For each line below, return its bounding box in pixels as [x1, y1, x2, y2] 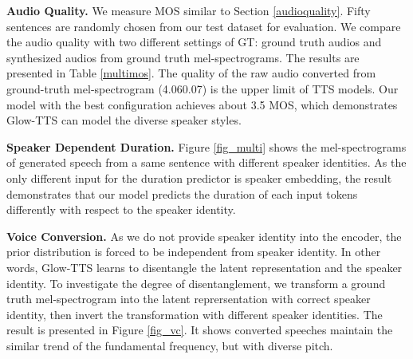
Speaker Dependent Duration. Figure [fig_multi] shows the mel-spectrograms [6, 138, 407, 155]
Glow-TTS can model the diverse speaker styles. [6, 112, 242, 128]
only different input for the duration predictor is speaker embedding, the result [6, 169, 392, 186]
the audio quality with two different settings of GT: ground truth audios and [6, 34, 382, 50]
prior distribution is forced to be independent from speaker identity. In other [6, 243, 381, 260]
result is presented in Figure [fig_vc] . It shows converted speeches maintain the [6, 322, 393, 338]
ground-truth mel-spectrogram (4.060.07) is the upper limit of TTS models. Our [6, 80, 399, 97]
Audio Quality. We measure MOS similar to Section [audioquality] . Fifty [6, 2, 371, 18]
